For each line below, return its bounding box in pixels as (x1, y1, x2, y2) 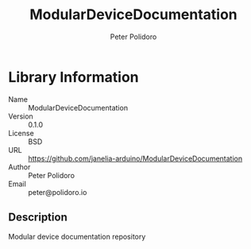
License (8, 128, 34, 138)
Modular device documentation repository (8, 231, 146, 241)
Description (8, 211, 68, 224)
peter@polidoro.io (28, 187, 87, 196)
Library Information (8, 68, 139, 86)
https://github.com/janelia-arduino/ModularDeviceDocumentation (28, 154, 243, 163)
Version (8, 111, 33, 121)
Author (8, 161, 31, 172)
